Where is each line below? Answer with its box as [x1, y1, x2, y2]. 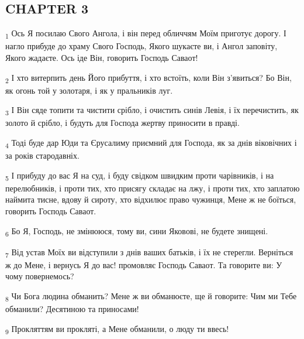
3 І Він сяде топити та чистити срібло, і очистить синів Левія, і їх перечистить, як [5, 104, 299, 118]
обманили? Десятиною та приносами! [5, 303, 139, 315]
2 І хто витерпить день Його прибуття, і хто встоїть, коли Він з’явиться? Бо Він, [5, 71, 292, 85]
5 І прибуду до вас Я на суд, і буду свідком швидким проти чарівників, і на [5, 169, 274, 183]
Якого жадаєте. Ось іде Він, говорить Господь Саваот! [5, 51, 198, 63]
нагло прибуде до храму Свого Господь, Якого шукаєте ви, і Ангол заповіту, [5, 40, 278, 52]
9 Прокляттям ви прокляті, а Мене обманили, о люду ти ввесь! [5, 322, 229, 336]
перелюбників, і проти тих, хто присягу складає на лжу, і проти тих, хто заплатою [5, 182, 300, 194]
